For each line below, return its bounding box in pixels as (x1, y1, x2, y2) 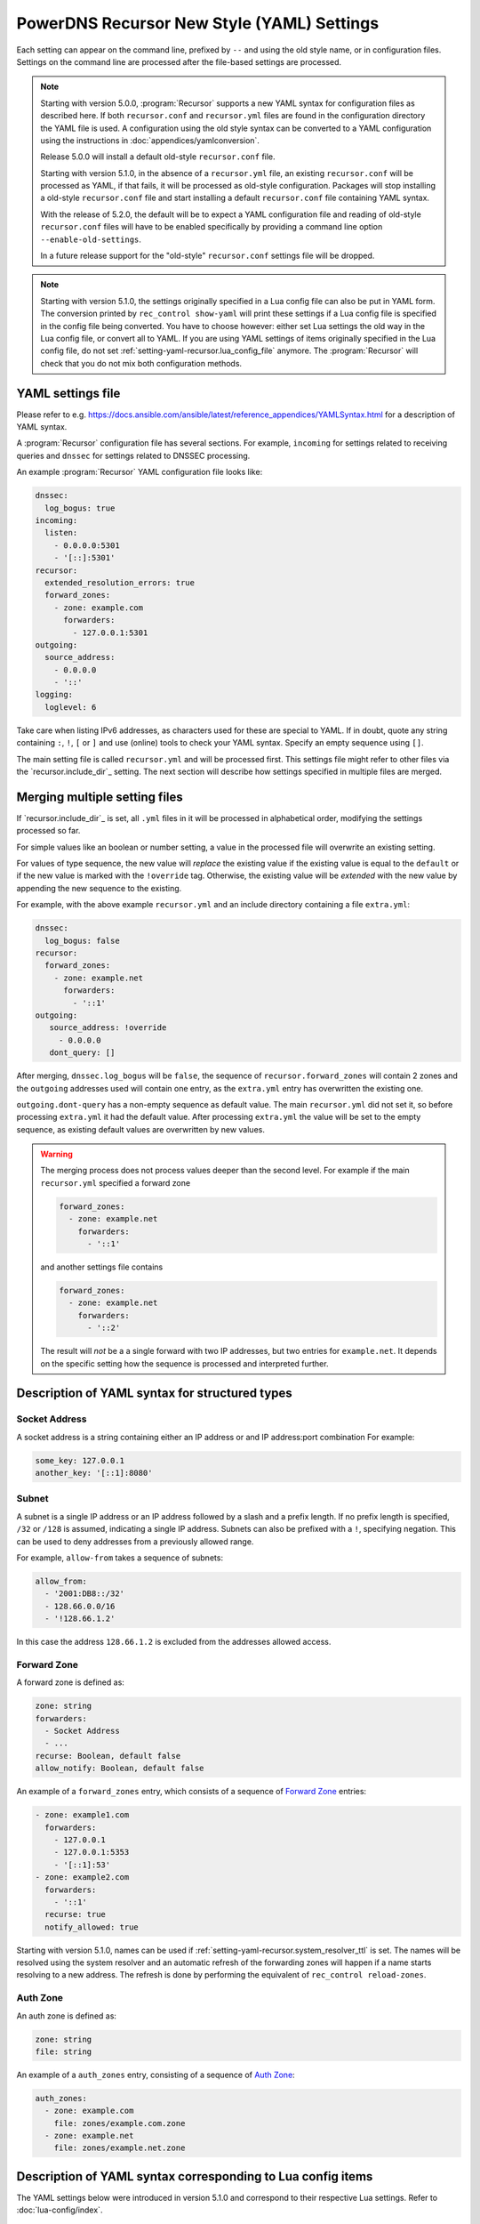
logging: (35, 689, 74, 700)
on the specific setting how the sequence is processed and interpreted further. (40, 1358, 329, 1369)
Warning (40, 1148, 73, 1160)
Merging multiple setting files (16, 789, 184, 804)
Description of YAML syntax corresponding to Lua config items (16, 2169, 373, 2184)
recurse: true (44, 1909, 107, 1920)
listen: (44, 528, 78, 538)
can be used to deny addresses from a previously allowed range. (16, 1535, 254, 1547)
